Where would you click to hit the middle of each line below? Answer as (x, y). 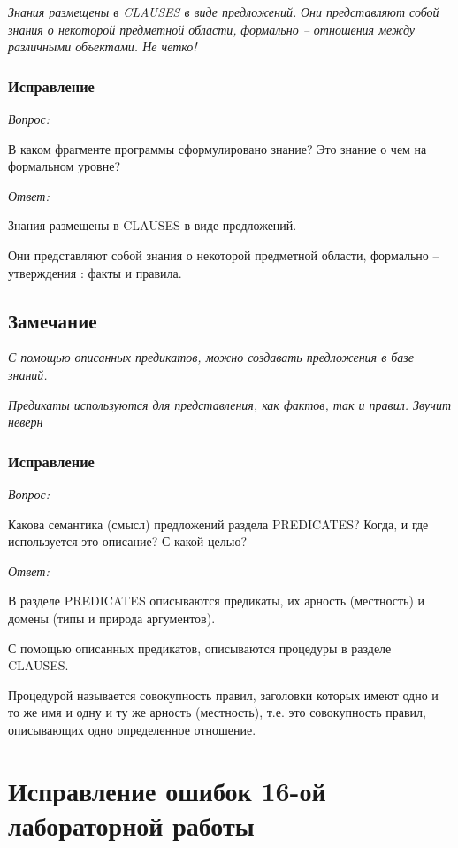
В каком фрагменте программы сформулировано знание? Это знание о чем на (218, 148)
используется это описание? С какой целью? (128, 541)
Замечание (53, 320)
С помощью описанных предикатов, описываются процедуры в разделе (200, 648)
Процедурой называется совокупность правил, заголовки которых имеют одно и (223, 694)
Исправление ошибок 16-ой (167, 790)
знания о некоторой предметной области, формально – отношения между (212, 29)
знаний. (28, 374)
